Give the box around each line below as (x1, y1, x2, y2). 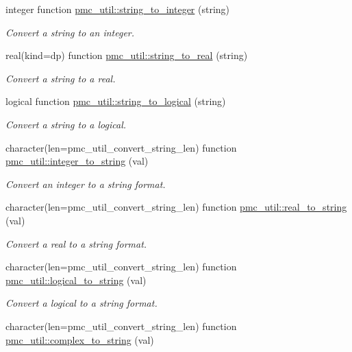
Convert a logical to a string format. (5, 296, 158, 310)
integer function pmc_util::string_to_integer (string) (5, 2, 230, 16)
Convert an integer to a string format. (5, 176, 166, 191)
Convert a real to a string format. (5, 236, 147, 250)
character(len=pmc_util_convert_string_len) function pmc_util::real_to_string (5, 200, 347, 214)
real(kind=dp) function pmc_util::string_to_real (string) (5, 48, 248, 62)
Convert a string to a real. (5, 71, 116, 85)
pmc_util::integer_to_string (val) (5, 154, 149, 168)
